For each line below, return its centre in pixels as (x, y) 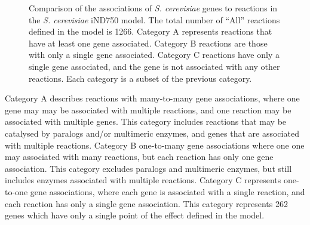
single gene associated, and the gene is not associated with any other (154, 66)
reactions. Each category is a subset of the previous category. (140, 78)
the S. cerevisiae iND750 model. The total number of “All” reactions (154, 19)
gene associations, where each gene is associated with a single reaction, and (168, 191)
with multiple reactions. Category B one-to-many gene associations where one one (155, 145)
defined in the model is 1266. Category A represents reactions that (151, 31)
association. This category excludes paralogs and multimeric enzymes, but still (148, 168)
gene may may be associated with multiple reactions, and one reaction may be (148, 110)
